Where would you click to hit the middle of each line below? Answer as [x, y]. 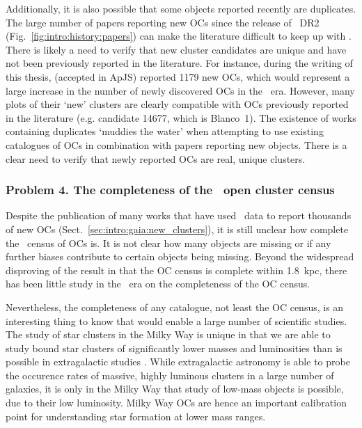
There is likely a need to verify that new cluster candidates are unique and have [176, 49]
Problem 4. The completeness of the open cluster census [170, 190]
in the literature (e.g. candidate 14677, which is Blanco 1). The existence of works [181, 117]
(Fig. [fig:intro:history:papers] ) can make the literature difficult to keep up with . [179, 36]
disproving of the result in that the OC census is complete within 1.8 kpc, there [176, 270]
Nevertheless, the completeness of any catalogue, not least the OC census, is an [175, 307]
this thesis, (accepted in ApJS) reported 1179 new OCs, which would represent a [178, 76]
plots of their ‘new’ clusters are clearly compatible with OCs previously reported [177, 104]
